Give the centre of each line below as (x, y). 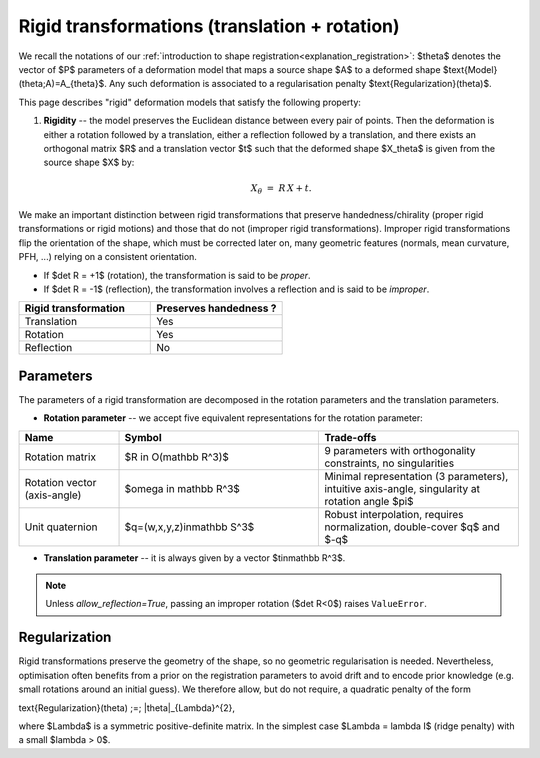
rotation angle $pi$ (369, 501)
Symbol (143, 437)
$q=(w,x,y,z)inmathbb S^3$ (189, 527)
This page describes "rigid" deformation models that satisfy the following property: (190, 102)
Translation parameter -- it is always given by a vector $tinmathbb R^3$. (194, 557)
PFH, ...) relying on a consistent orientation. (107, 257)
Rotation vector (60, 482)
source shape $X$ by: (89, 162)
